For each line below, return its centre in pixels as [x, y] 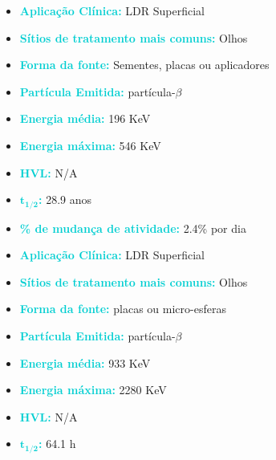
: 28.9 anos [65, 199]
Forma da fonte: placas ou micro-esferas [123, 309]
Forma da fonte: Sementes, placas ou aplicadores [144, 65]
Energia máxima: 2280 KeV [93, 390]
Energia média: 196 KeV [85, 118]
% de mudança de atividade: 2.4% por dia [133, 228]
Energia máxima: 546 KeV [90, 145]
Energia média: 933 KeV [85, 362]
